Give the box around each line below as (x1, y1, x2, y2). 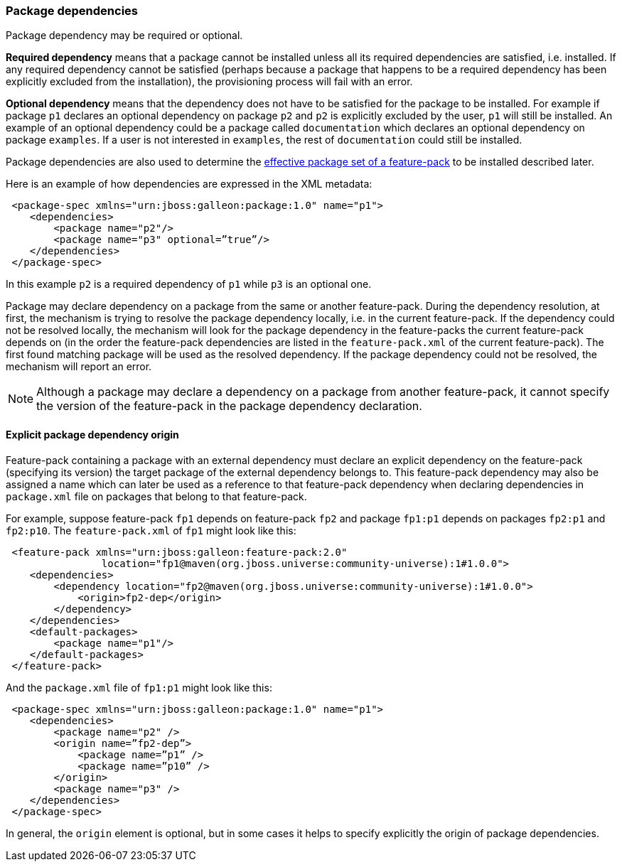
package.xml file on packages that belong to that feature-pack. (6, 490, 307, 502)
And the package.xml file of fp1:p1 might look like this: (6, 681, 272, 694)
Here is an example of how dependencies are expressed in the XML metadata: (6, 178, 372, 190)
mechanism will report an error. (6, 360, 152, 373)
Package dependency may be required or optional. (6, 29, 243, 42)
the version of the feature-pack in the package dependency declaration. (36, 399, 422, 414)
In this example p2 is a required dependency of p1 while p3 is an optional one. (6, 278, 372, 291)
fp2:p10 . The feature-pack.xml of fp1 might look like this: (6, 524, 296, 537)
